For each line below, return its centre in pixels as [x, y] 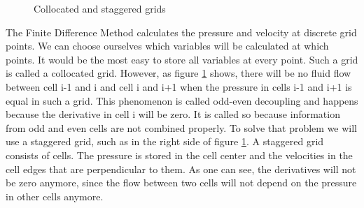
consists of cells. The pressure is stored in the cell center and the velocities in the [179, 155]
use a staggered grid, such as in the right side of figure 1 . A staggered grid [165, 141]
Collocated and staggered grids [100, 8]
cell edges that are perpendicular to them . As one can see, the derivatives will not [181, 169]
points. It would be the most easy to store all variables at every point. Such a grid [182, 59]
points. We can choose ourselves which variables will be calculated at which [167, 46]
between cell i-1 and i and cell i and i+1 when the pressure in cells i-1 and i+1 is [179, 86]
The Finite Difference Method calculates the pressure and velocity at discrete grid [181, 32]
